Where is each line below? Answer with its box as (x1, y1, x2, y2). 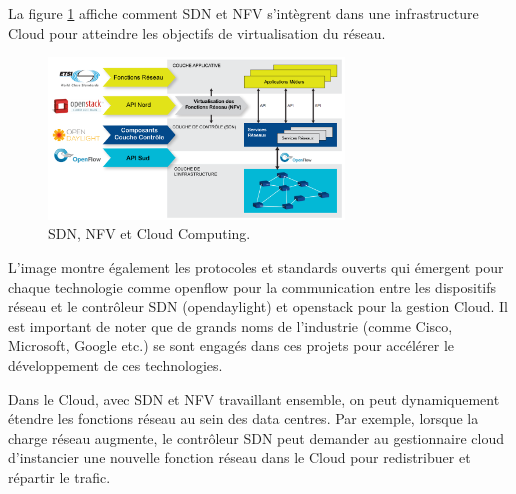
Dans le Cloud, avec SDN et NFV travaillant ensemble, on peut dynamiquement (8, 388, 500, 409)
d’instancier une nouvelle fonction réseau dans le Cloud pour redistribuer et (8, 447, 471, 468)
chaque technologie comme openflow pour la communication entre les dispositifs (8, 276, 497, 297)
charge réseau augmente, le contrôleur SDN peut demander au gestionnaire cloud (8, 427, 505, 448)
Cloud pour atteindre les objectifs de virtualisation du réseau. (8, 22, 386, 43)
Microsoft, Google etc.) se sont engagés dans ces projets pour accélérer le (8, 335, 455, 356)
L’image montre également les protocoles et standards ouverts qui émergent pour (8, 256, 504, 277)
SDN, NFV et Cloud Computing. (48, 223, 251, 244)
